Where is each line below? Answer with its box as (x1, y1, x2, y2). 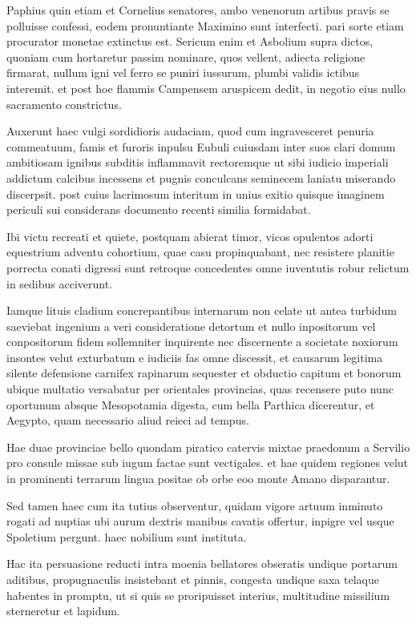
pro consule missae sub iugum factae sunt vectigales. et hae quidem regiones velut (6, 454, 409, 471)
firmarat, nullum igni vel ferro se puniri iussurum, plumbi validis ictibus (6, 64, 360, 81)
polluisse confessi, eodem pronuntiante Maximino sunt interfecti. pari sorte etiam (6, 17, 404, 34)
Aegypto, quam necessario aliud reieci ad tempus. (6, 412, 249, 429)
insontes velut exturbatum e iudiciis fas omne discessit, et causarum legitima (6, 348, 383, 365)
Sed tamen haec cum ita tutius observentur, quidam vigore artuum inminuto (6, 497, 383, 513)
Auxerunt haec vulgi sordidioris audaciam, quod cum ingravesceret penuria (6, 123, 374, 139)
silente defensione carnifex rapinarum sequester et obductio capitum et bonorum (6, 364, 402, 381)
